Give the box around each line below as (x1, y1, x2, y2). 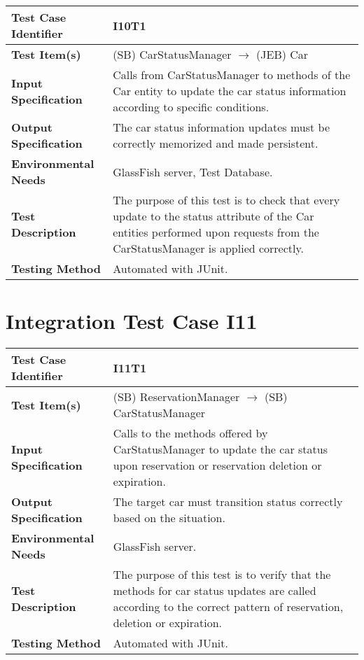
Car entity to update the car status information (113, 83, 346, 99)
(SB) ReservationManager (113, 388, 240, 405)
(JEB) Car (256, 46, 309, 62)
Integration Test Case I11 (6, 307, 258, 335)
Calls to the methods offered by (113, 425, 268, 442)
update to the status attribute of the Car (113, 208, 314, 224)
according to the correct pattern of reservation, (113, 598, 344, 615)
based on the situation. (113, 510, 225, 526)
